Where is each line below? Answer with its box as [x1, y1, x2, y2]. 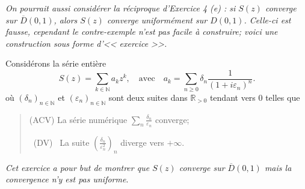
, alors [54, 13, 78, 26]
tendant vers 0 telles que [209, 91, 300, 103]
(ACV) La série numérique [29, 113, 128, 125]
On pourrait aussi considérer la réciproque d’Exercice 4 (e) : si [5, 2, 236, 14]
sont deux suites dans [108, 91, 188, 103]
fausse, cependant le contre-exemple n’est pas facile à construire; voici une [5, 25, 278, 38]
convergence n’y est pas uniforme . [5, 173, 129, 185]
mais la [264, 161, 292, 173]
